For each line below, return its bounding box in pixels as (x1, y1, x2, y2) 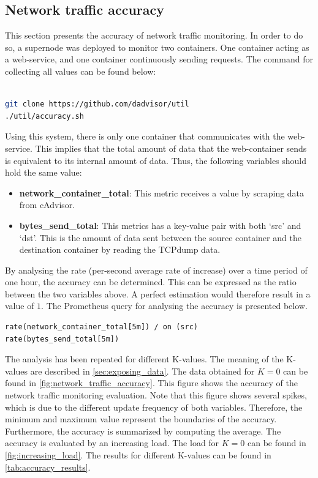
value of (5, 299, 34, 312)
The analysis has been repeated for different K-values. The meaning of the (5, 353, 284, 365)
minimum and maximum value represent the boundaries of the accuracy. (5, 413, 277, 425)
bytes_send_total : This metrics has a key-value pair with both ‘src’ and (19, 218, 301, 231)
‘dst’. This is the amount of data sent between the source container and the (19, 231, 301, 244)
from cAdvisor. (19, 198, 75, 211)
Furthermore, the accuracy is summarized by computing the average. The (5, 424, 281, 437)
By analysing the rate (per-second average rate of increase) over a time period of (5, 263, 308, 276)
